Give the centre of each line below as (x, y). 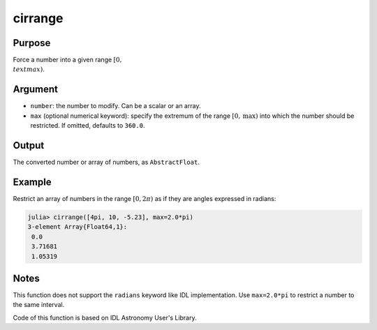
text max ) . (29, 69)
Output (29, 145)
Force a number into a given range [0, (67, 60)
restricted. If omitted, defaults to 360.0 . (88, 126)
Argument (36, 90)
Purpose (32, 43)
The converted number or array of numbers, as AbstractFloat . (106, 162)
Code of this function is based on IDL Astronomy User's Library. (105, 317)
